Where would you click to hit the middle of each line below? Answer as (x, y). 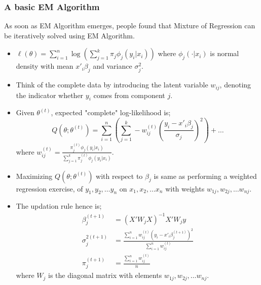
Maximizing (34, 176)
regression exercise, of (49, 188)
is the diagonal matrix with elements (105, 275)
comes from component (129, 95)
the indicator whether (50, 95)
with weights (185, 188)
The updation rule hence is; (59, 206)
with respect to (119, 176)
